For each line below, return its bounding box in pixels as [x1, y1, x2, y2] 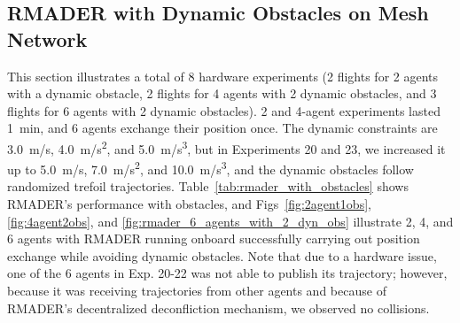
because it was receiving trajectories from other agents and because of [7, 281, 386, 300]
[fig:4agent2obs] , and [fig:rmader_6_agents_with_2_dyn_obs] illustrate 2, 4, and [7, 211, 454, 230]
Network [7, 25, 88, 52]
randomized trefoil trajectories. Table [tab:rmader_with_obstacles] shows [7, 177, 409, 196]
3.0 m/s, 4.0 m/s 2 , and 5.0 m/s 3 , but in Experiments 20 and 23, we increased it [7, 136, 446, 158]
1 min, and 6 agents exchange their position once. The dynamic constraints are [7, 119, 438, 137]
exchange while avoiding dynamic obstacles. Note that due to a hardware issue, [7, 246, 437, 265]
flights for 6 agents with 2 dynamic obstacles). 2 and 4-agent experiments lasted [7, 101, 441, 119]
